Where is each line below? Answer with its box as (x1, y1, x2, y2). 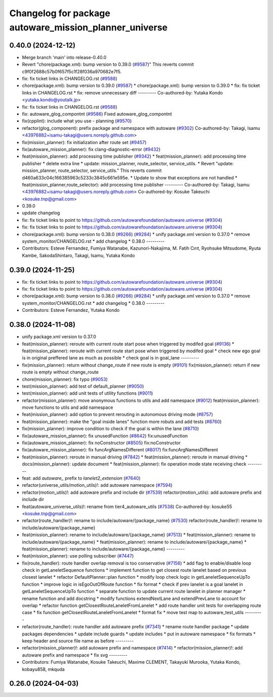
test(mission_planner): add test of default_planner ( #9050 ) (22, 383, 144, 389)
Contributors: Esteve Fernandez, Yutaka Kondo (22, 307, 120, 313)
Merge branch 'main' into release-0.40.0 (22, 54, 107, 60)
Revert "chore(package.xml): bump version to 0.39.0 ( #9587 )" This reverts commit (22, 61, 194, 68)
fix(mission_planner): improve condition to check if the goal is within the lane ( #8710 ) (22, 426, 199, 432)
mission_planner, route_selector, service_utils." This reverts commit (22, 167, 162, 174)
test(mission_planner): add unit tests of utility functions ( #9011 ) (22, 390, 153, 396)
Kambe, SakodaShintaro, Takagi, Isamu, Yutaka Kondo (22, 252, 135, 258)
